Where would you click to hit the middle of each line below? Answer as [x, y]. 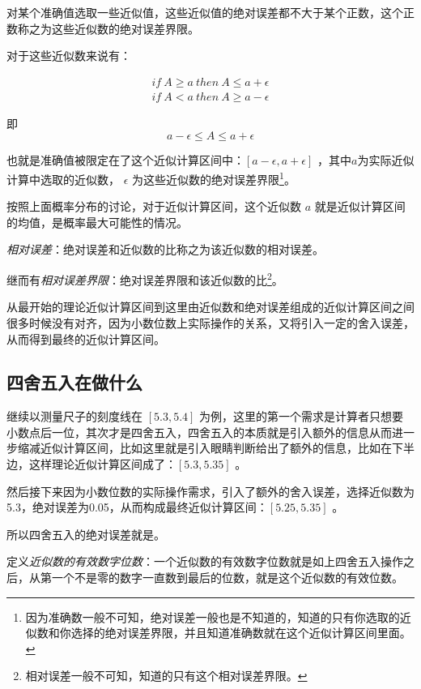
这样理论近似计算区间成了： [102, 464]
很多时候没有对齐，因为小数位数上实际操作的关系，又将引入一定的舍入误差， [210, 322]
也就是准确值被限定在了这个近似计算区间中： [125, 160]
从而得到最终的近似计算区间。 [86, 338]
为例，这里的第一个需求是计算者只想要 [302, 416]
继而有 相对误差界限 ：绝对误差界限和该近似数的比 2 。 [145, 278]
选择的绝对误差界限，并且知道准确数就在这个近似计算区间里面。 [241, 633]
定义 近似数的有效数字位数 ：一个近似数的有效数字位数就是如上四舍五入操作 [205, 561]
